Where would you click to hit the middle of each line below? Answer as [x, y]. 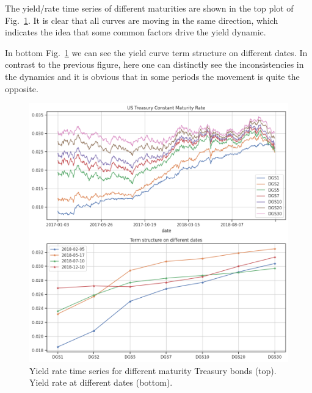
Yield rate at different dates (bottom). [101, 382]
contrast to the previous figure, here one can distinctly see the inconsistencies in [154, 64]
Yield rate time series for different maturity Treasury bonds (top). [153, 370]
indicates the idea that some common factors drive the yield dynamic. [136, 32]
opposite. [22, 88]
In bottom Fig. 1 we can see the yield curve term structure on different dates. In [156, 52]
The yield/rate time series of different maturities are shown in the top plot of [149, 8]
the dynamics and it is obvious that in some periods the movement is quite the [152, 76]
